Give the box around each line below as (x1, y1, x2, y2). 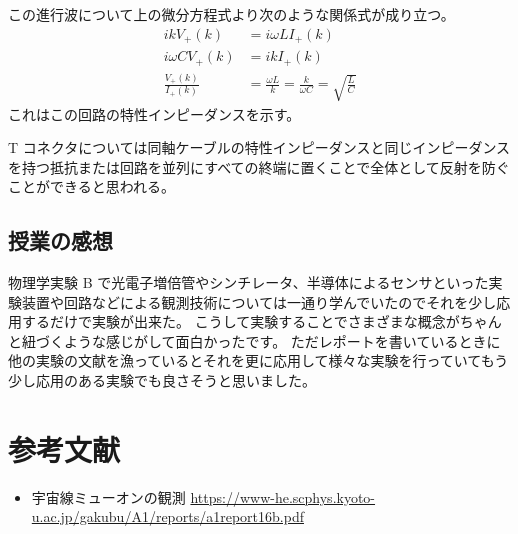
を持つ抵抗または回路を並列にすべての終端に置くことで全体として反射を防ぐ (8, 156, 510, 177)
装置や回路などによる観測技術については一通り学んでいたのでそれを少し (21, 291, 497, 312)
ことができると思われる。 (8, 176, 176, 197)
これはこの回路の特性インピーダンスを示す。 (8, 103, 301, 124)
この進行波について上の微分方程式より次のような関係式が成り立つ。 (8, 4, 455, 24)
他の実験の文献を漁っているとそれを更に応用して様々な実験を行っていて (8, 350, 481, 371)
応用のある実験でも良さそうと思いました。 (35, 370, 316, 391)
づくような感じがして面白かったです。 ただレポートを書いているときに (35, 330, 501, 351)
